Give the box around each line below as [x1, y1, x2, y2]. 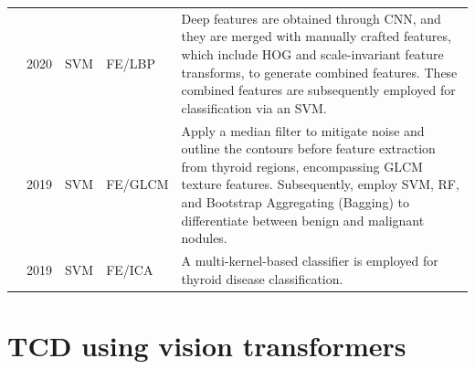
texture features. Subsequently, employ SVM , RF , [181, 174, 459, 194]
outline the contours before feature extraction [181, 139, 436, 158]
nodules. [181, 228, 227, 248]
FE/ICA [106, 259, 153, 279]
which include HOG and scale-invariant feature [181, 44, 444, 63]
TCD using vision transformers [7, 326, 406, 364]
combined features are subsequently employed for [181, 80, 456, 100]
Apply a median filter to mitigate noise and [181, 121, 425, 140]
